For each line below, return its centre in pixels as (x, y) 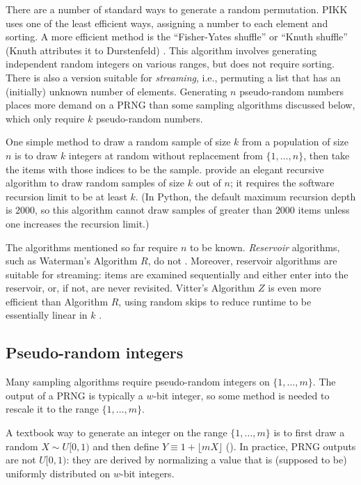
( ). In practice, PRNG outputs (291, 446)
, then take (327, 155)
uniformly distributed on (58, 473)
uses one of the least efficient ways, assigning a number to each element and (167, 23)
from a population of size (296, 142)
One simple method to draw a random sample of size (118, 142)
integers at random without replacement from (166, 155)
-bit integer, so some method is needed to (241, 395)
